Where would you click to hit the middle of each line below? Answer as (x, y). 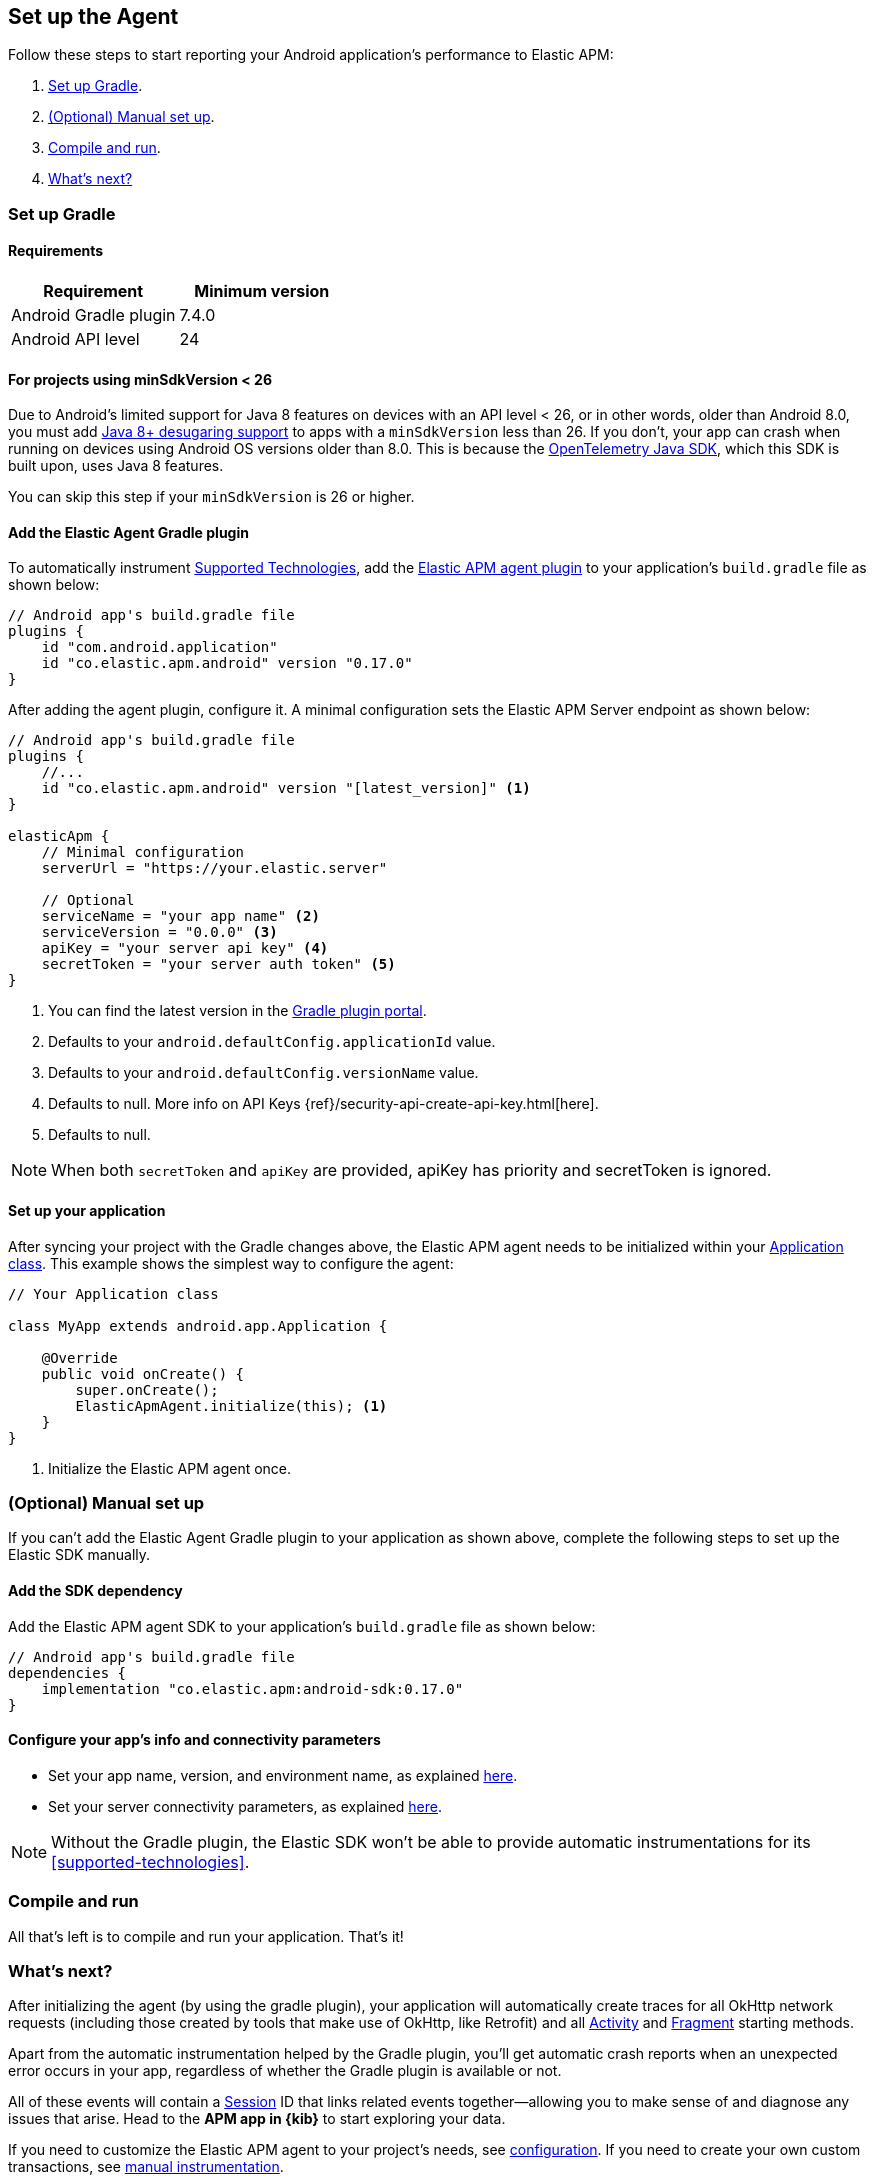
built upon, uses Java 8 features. (116, 466)
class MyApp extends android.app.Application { (198, 1325)
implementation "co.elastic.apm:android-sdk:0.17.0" (252, 1688)
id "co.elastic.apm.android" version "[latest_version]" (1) (286, 788)
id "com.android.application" (159, 647)
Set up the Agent (93, 16)
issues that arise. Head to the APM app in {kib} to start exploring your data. (257, 2119)
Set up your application (87, 1211)
